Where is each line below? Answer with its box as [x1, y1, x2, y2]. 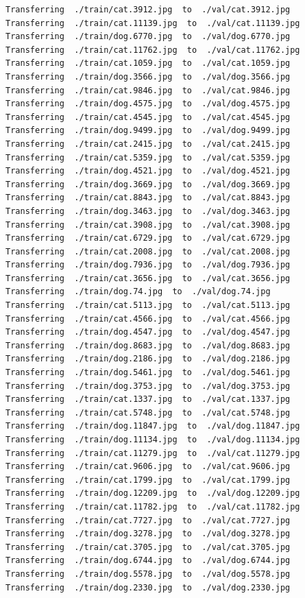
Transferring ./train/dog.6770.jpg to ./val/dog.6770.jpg [5, 32, 291, 42]
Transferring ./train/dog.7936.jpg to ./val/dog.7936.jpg [5, 260, 291, 270]
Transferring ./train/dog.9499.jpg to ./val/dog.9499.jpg [5, 125, 291, 136]
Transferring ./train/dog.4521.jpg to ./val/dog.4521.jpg [5, 166, 291, 176]
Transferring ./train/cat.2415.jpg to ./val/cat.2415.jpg [5, 139, 291, 149]
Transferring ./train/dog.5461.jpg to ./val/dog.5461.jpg [5, 368, 291, 378]
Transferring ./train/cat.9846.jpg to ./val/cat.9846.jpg [5, 85, 291, 95]
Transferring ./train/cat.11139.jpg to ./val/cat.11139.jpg [5, 18, 300, 28]
